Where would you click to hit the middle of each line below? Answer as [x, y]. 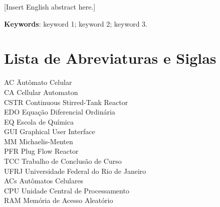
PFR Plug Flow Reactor [41, 151]
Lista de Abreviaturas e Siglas [110, 58]
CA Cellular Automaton [41, 92]
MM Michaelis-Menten [39, 141]
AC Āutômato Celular [38, 82]
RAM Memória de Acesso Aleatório [59, 200]
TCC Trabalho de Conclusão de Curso [63, 161]
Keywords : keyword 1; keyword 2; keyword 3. [76, 23]
